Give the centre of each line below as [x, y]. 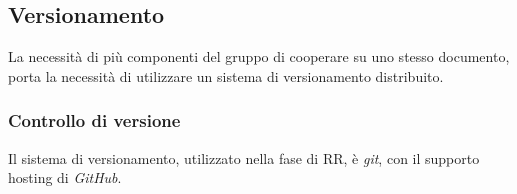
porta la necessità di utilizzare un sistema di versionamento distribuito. [226, 75]
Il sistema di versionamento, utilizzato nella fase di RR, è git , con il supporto [244, 157]
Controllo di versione [94, 120]
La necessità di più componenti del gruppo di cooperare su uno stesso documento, [259, 56]
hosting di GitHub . [65, 177]
